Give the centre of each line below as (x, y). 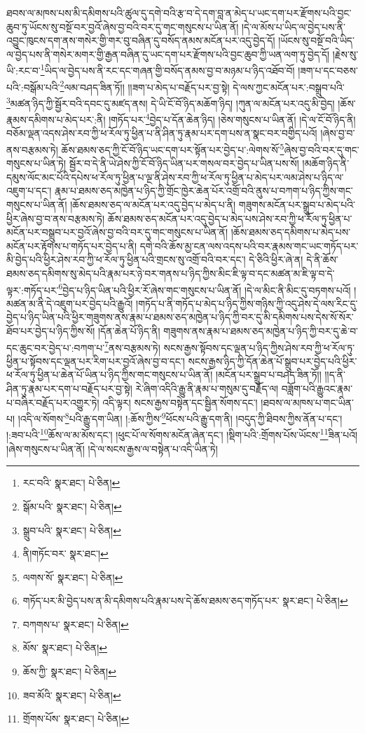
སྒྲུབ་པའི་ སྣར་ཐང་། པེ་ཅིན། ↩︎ (72, 530)
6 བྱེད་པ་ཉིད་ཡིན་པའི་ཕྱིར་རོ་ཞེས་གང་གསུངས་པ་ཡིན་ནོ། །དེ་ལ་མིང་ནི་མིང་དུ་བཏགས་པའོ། (205, 289)
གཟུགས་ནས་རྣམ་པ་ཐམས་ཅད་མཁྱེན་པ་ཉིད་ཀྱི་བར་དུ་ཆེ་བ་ (261, 331)
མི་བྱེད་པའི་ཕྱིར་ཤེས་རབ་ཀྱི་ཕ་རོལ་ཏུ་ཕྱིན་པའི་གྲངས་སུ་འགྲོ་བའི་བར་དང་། (126, 259)
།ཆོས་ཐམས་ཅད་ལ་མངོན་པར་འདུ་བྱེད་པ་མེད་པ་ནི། (153, 204)
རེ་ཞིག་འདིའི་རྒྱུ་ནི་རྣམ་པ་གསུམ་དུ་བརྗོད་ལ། (207, 389)
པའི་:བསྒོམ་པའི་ (33, 87)
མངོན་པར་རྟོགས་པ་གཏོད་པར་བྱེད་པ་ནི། (72, 245)
